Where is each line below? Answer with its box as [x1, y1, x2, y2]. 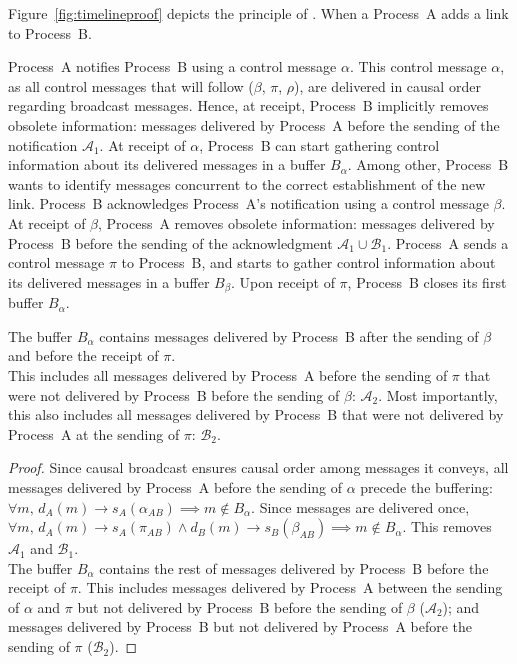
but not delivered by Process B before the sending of [77, 596, 403, 617]
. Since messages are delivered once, [251, 496, 470, 517]
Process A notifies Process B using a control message [8, 56, 337, 77]
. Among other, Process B [347, 154, 509, 175]
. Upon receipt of [231, 271, 335, 292]
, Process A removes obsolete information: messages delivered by [98, 212, 495, 233]
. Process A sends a [387, 232, 509, 253]
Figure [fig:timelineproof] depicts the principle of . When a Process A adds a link [8, 3, 509, 23]
